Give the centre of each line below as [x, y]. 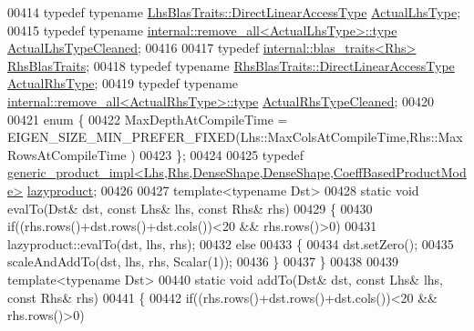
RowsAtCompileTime [67, 154]
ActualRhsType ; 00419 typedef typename [123, 83]
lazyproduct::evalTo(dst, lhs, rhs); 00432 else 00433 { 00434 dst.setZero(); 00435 [231, 243]
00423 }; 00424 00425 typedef [222, 154]
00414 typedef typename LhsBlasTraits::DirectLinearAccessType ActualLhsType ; [234, 12]
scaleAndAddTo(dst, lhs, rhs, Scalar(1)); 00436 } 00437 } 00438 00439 [203, 261]
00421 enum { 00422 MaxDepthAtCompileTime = [148, 119]
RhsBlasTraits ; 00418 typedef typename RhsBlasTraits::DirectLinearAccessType [231, 65]
